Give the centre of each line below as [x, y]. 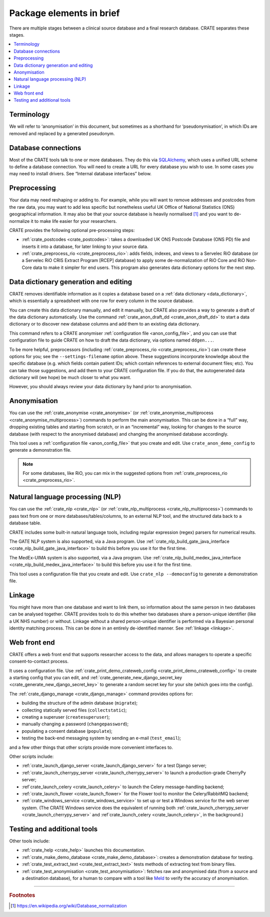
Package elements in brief [64, 13]
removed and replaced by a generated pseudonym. [62, 133]
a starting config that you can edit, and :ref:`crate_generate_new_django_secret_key [96, 678]
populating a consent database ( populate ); [67, 731]
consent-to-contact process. [39, 662]
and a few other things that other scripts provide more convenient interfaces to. [91, 747]
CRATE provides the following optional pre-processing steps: [72, 230]
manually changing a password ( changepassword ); [75, 724]
